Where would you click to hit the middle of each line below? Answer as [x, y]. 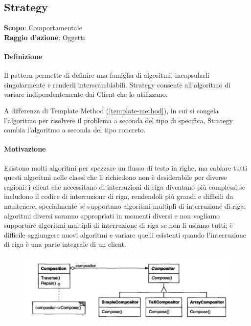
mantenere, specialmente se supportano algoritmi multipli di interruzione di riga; [125, 206]
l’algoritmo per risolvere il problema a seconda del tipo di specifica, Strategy [118, 120]
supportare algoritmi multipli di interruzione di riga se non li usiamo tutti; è [118, 225]
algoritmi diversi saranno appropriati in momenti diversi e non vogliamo [112, 215]
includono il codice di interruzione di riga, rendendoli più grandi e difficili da [119, 196]
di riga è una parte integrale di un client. [65, 244]
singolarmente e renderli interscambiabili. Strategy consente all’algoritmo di [117, 84]
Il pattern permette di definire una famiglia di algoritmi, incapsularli [107, 75]
